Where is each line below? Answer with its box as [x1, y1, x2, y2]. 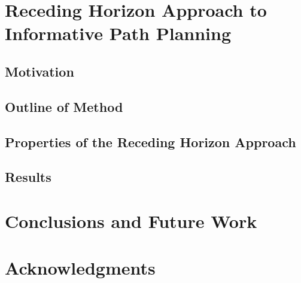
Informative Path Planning [5, 21, 232, 45]
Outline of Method [5, 97, 123, 115]
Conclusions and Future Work [5, 208, 257, 233]
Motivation [5, 62, 74, 80]
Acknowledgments [5, 255, 156, 280]
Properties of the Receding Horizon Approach [5, 132, 296, 151]
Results [5, 168, 51, 186]
